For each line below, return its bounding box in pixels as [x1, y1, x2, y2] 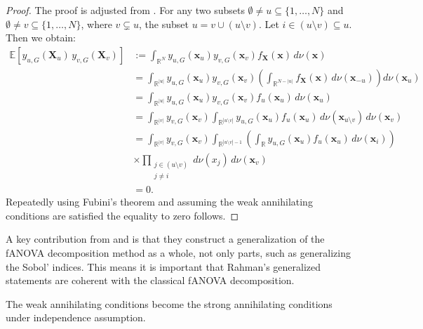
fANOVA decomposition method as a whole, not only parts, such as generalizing [6, 246, 351, 260]
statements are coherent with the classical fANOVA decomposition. [6, 273, 295, 288]
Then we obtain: [6, 30, 76, 45]
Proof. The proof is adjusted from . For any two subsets [6, 3, 245, 17]
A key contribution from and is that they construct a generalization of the [6, 231, 325, 246]
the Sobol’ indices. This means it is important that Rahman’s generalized [6, 259, 321, 274]
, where [81, 16, 112, 31]
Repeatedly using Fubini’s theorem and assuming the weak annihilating [6, 194, 313, 209]
